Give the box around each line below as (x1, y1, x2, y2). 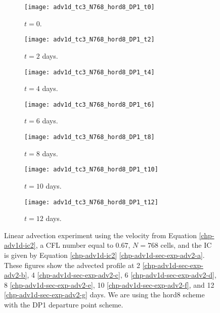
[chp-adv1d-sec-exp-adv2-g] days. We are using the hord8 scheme (4, 289, 205, 300)
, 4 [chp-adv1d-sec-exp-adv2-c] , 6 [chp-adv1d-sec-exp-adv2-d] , (27, 270, 216, 280)
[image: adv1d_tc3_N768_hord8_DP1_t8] (24, 133, 155, 141)
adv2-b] (4, 270, 27, 280)
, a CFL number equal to (35, 240, 113, 250)
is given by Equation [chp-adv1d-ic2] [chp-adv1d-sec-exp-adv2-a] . (4, 249, 205, 260)
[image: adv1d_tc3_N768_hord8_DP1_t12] (24, 198, 158, 206)
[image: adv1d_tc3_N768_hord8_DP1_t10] (24, 166, 158, 173)
